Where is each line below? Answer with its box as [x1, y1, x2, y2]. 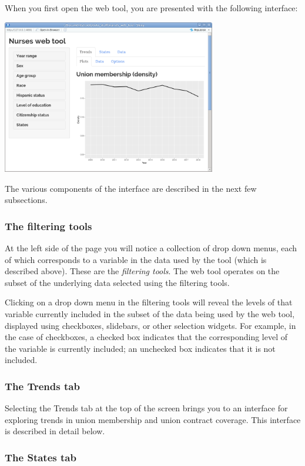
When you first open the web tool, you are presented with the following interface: [5, 2, 298, 14]
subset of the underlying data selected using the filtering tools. [5, 276, 230, 288]
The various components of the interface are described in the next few [5, 182, 257, 194]
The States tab [5, 450, 76, 464]
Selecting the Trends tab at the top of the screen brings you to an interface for [5, 402, 288, 414]
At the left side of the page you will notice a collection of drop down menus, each [5, 241, 297, 254]
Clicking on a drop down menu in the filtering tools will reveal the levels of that [5, 296, 293, 308]
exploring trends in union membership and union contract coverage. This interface [5, 413, 301, 425]
